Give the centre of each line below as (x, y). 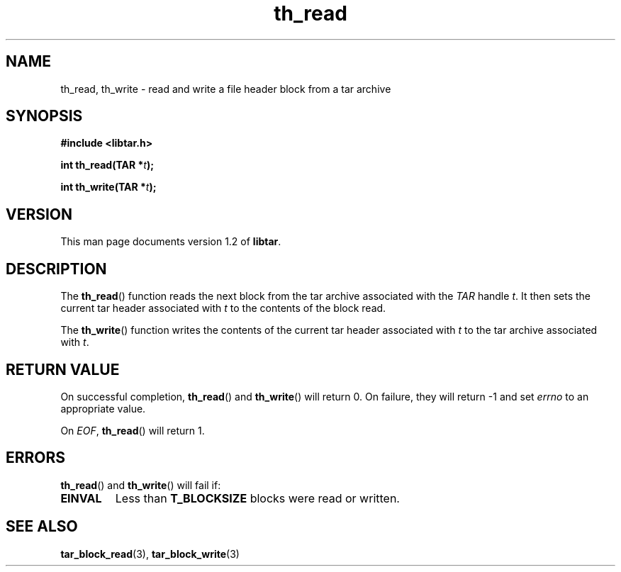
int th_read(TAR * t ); (107, 165)
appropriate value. (103, 408)
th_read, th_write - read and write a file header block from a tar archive (226, 89)
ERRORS (36, 458)
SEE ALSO (42, 527)
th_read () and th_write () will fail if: (141, 485)
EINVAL (81, 498)
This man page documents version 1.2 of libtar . (171, 242)
